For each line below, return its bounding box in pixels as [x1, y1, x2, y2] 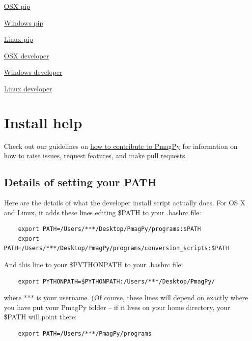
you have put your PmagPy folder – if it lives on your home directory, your [4, 302, 230, 312]
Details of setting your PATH [4, 174, 157, 190]
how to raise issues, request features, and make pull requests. [4, 150, 187, 161]
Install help [4, 112, 83, 132]
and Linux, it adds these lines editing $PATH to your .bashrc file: [4, 207, 201, 217]
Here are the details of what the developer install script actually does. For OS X [4, 198, 246, 208]
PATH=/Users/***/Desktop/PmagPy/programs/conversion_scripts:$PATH [4, 245, 229, 252]
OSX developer [4, 50, 49, 60]
